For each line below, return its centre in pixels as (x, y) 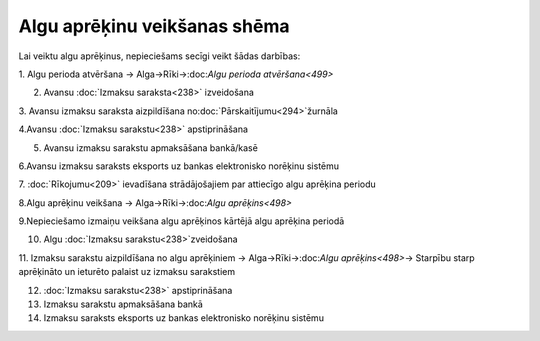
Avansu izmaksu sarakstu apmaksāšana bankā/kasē (151, 147)
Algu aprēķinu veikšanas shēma (154, 26)
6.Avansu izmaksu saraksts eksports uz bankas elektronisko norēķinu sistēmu (179, 166)
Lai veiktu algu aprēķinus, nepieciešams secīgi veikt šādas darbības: (159, 56)
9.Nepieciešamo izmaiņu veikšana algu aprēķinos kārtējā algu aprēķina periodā (181, 221)
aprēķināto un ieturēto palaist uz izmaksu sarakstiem (126, 272)
